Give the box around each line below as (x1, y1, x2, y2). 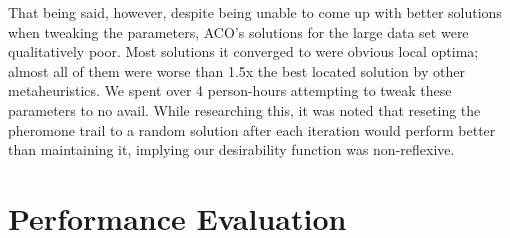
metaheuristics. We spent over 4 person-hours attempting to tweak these (8, 80, 452, 101)
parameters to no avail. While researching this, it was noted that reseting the (8, 99, 481, 120)
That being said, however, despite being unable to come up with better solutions (8, 2, 502, 22)
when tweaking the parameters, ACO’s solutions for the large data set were (8, 21, 469, 42)
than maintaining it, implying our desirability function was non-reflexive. (8, 139, 455, 160)
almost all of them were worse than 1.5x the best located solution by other (8, 60, 465, 81)
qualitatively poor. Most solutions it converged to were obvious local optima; (8, 41, 479, 62)
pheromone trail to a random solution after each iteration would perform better (8, 119, 496, 140)
